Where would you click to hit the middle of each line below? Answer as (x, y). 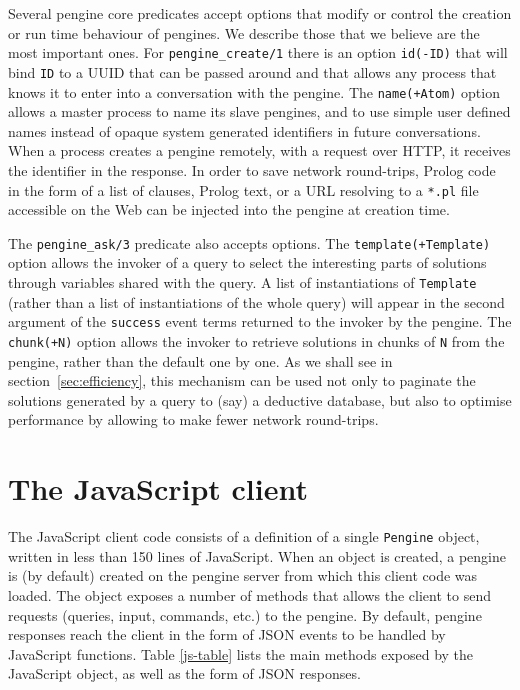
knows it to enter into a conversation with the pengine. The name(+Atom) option (254, 91)
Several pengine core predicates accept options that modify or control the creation (260, 13)
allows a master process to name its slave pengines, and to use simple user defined (259, 111)
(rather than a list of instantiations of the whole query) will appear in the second (256, 301)
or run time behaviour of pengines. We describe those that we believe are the (244, 32)
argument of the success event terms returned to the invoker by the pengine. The (260, 321)
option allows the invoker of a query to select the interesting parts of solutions (247, 262)
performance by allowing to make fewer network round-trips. (193, 419)
